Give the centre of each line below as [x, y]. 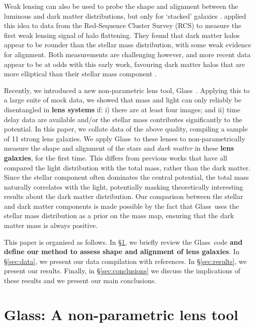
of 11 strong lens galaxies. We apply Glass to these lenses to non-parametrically [125, 138]
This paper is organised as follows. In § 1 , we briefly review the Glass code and [123, 242]
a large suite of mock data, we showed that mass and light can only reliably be [123, 100]
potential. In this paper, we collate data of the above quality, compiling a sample [126, 129]
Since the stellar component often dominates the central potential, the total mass [127, 177]
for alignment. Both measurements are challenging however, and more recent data [127, 54]
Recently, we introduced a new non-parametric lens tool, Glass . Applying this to [127, 90]
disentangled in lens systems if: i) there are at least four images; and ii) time [122, 109]
